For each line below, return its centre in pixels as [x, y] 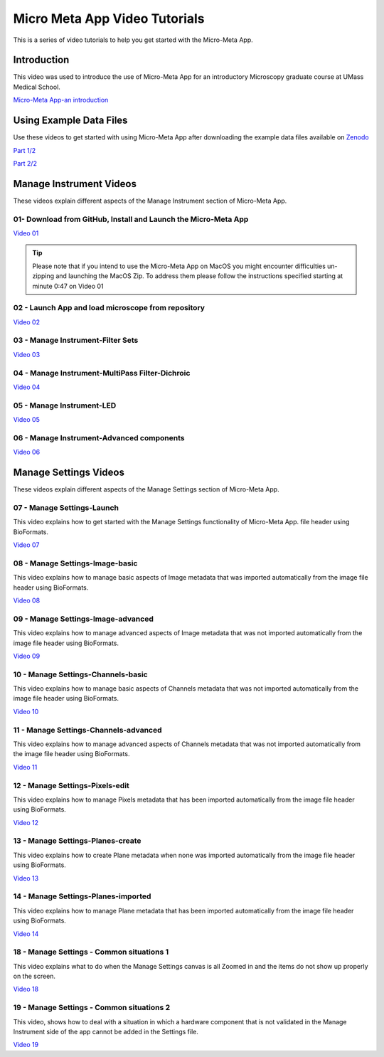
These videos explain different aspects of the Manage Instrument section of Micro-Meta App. [150, 201]
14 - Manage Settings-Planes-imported [82, 896]
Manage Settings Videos [69, 473]
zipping [43, 276]
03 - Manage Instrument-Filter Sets [76, 340]
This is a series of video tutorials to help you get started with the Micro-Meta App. [133, 40]
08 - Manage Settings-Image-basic [75, 563]
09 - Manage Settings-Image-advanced [84, 619]
